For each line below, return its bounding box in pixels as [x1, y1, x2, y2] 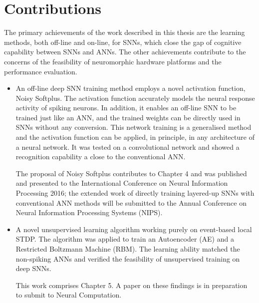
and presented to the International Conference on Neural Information [15, 178, 228, 188]
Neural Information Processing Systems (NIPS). [15, 207, 163, 218]
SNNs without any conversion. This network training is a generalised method [15, 122, 252, 132]
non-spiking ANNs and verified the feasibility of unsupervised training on [15, 253, 240, 264]
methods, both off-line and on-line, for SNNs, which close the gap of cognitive [4, 36, 242, 47]
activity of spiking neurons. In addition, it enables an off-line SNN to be [15, 102, 237, 113]
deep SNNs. [15, 263, 51, 274]
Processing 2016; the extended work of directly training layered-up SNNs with [15, 188, 255, 198]
